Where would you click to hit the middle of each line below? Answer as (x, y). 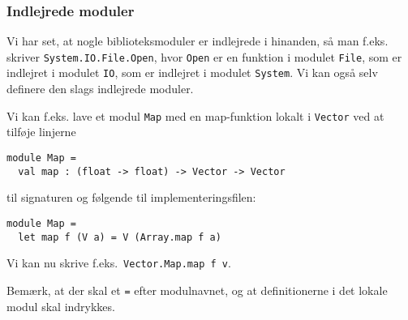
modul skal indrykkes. (61, 306)
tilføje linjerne (41, 132)
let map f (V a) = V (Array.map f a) (120, 237)
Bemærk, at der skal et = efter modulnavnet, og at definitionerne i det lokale (197, 290)
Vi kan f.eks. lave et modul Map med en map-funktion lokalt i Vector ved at (195, 115)
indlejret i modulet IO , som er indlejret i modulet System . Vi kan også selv (192, 73)
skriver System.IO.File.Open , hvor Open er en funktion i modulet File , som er (204, 56)
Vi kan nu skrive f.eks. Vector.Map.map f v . (119, 263)
